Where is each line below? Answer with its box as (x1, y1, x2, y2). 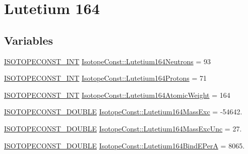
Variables (4, 32, 53, 48)
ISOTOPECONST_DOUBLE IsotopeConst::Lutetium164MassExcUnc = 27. (4, 123, 242, 133)
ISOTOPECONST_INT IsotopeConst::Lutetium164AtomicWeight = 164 (4, 89, 230, 100)
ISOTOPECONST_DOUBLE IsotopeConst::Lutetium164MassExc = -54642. (4, 106, 242, 117)
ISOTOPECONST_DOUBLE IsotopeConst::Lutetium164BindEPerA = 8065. (4, 140, 245, 150)
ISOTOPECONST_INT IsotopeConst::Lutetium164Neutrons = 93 (4, 56, 211, 66)
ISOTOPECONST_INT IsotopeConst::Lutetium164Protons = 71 (4, 73, 207, 83)
